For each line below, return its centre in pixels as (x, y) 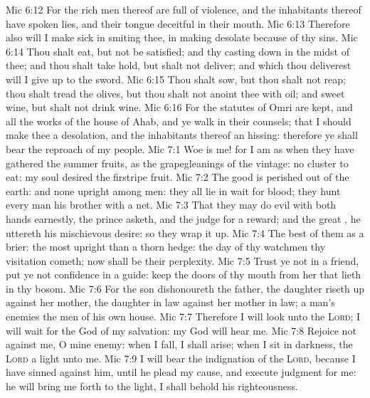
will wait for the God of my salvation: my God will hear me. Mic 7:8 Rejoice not (181, 330)
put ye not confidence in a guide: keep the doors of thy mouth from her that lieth (184, 274)
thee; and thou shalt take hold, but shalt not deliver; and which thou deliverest (179, 65)
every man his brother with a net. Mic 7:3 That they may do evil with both (171, 205)
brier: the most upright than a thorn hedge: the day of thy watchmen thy (166, 247)
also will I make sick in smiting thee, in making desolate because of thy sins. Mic (182, 37)
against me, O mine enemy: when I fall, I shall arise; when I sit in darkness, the (179, 344)
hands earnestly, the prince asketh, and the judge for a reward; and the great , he (183, 218)
